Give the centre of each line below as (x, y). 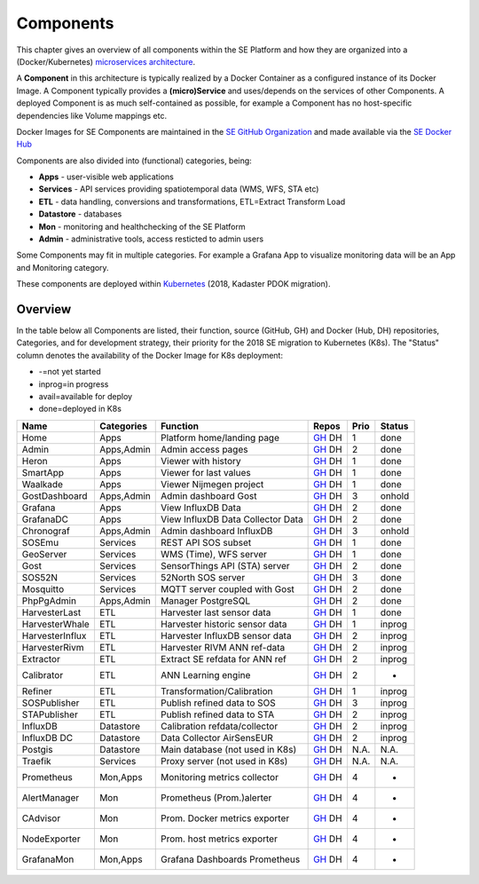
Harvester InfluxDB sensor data (226, 635)
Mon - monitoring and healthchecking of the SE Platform (142, 226)
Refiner (37, 691)
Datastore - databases (80, 214)
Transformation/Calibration (217, 691)
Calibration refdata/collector (220, 726)
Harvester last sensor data (216, 612)
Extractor (41, 659)
